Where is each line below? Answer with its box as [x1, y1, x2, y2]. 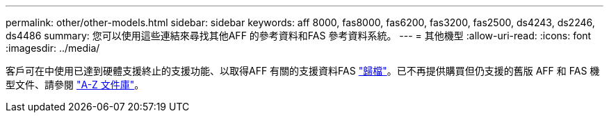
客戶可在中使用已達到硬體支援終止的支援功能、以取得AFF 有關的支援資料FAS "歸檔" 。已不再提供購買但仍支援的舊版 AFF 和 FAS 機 [6, 65, 600, 77]
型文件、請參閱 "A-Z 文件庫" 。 [6, 79, 145, 90]
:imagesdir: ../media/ [6, 42, 100, 54]
